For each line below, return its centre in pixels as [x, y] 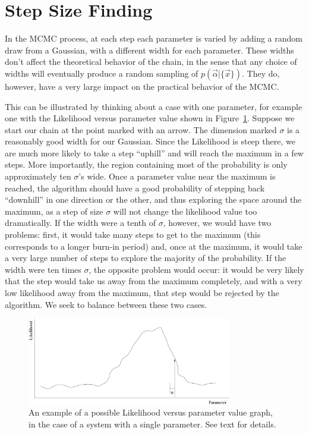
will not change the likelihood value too [185, 211]
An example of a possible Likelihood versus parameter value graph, [151, 412]
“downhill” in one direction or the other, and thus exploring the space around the [153, 199]
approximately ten [38, 176]
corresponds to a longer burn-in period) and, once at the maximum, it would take [154, 246]
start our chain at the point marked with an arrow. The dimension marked [141, 129]
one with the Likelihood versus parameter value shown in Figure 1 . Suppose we [150, 118]
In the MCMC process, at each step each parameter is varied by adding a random [154, 38]
